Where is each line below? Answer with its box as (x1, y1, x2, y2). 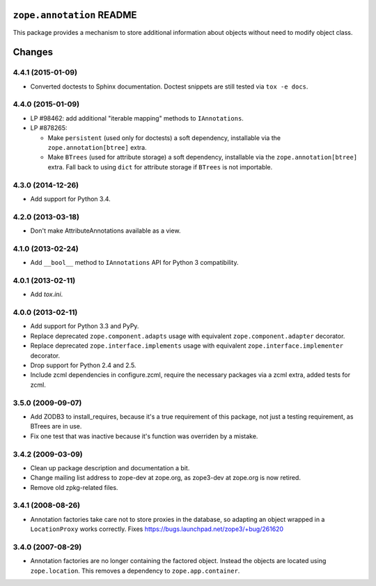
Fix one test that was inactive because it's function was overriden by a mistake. (30, 432, 258, 440)
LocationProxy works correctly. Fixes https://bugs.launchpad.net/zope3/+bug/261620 (30, 525, 284, 533)
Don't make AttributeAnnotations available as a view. (30, 226, 181, 235)
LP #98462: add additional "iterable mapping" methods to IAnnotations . (30, 114, 244, 122)
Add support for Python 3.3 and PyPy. (30, 322, 139, 330)
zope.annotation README (13, 9, 137, 21)
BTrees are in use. (30, 422, 82, 431)
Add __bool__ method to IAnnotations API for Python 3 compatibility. (30, 259, 240, 267)
